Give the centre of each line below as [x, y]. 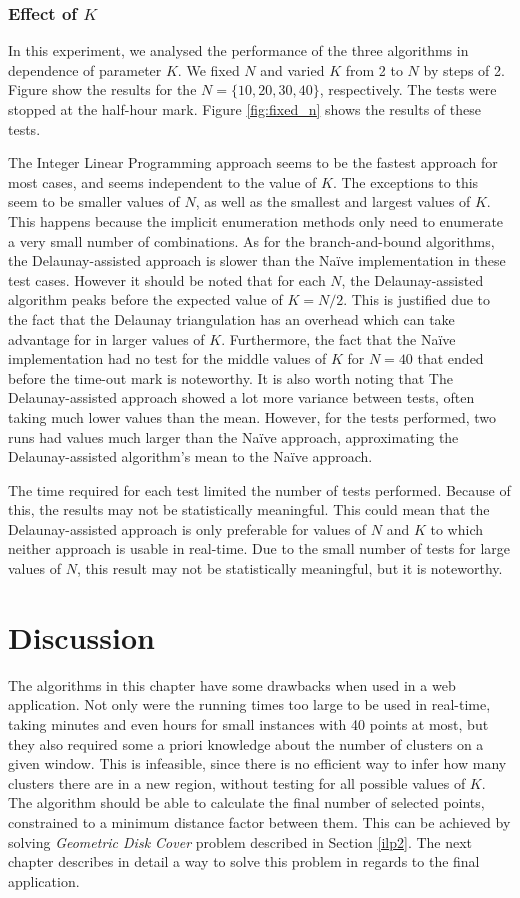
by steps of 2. [464, 69]
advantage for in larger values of [106, 338]
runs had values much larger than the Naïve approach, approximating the [233, 436]
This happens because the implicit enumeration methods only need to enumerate [256, 220]
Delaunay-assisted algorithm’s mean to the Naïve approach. [190, 456]
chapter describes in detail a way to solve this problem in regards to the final [244, 861]
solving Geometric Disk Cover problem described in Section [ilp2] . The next [240, 841]
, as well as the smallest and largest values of [333, 201]
